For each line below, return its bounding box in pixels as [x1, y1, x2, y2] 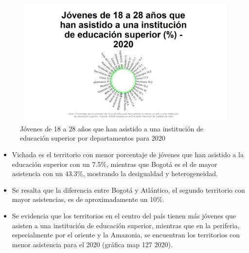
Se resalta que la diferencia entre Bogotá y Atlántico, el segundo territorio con [12, 184, 245, 195]
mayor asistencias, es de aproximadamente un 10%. [12, 194, 164, 204]
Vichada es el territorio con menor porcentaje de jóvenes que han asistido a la [12, 149, 244, 159]
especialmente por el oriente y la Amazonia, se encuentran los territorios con [12, 230, 240, 240]
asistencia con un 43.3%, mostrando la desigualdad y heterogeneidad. [12, 168, 218, 179]
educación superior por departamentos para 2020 [20, 133, 165, 143]
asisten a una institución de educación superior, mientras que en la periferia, [12, 220, 240, 230]
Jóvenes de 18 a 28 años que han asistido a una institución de [20, 123, 204, 133]
